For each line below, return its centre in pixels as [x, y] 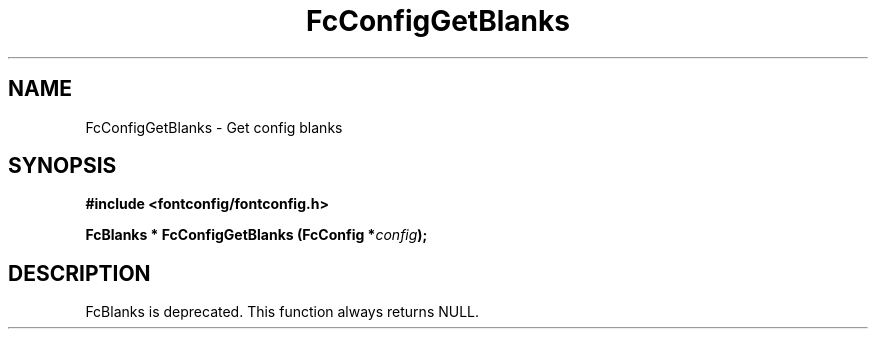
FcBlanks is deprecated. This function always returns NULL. [282, 312]
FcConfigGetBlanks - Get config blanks [214, 127]
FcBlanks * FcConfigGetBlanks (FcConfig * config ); [256, 235]
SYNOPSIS [62, 166]
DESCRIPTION [79, 273]
